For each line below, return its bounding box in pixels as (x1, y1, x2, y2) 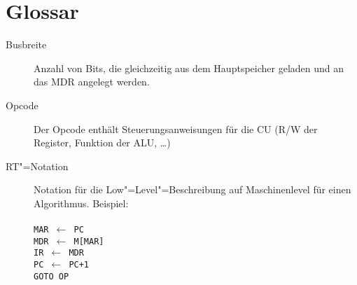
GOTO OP (34, 271, 69, 281)
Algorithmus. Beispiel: (34, 195, 129, 210)
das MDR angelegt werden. (34, 74, 150, 89)
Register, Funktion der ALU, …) (34, 135, 171, 150)
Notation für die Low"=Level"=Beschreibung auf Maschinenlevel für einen (34, 182, 351, 197)
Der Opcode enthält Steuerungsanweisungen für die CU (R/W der (34, 121, 318, 136)
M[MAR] (73, 236, 104, 246)
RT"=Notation (6, 158, 69, 173)
